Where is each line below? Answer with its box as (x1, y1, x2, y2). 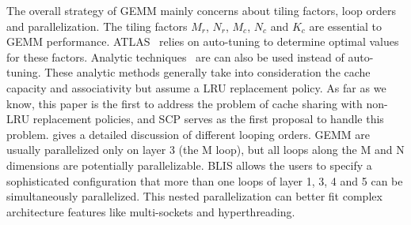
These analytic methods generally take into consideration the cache (44, 64, 371, 81)
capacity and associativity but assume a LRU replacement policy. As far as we (6, 79, 386, 96)
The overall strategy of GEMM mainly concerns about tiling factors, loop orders (6, 2, 397, 18)
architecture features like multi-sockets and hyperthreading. (6, 203, 295, 219)
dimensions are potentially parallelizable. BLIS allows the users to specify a (6, 156, 372, 173)
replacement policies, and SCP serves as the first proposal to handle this (32, 111, 384, 127)
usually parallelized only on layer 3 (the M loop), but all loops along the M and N (6, 141, 405, 158)
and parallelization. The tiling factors (6, 17, 188, 34)
